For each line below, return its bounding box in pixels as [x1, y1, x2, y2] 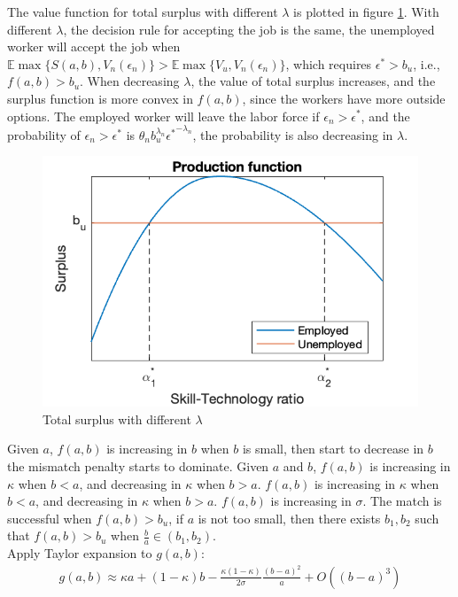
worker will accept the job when [7, 37, 181, 56]
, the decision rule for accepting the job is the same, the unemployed [63, 19, 435, 38]
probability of [7, 125, 81, 143]
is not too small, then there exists [198, 508, 381, 527]
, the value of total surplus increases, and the [190, 72, 436, 90]
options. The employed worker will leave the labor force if [7, 106, 320, 125]
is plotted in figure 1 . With [293, 3, 439, 20]
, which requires [285, 54, 372, 73]
